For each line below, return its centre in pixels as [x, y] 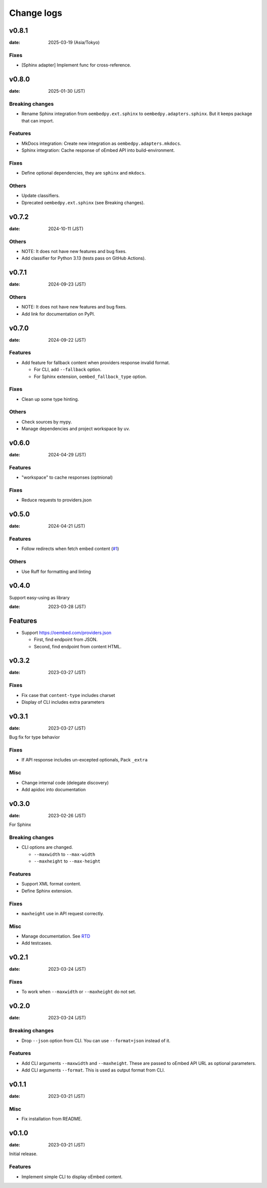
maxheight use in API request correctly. [63, 913]
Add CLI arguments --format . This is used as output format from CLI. [93, 1070]
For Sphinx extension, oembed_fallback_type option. [90, 376]
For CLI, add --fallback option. [68, 370]
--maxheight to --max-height [67, 861]
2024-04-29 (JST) [67, 455]
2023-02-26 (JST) [67, 815]
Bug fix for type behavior [35, 737]
